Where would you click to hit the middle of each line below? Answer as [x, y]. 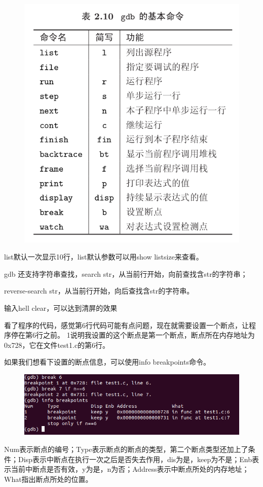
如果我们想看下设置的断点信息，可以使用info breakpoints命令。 [107, 362]
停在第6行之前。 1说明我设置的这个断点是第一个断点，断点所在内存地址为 [133, 335]
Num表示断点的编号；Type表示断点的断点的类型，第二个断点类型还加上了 [126, 449]
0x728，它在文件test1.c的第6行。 [57, 345]
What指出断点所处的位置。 [48, 479]
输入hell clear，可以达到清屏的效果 [61, 308]
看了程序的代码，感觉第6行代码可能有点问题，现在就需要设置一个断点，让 [126, 325]
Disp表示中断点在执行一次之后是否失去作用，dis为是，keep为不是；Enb [135, 459]
